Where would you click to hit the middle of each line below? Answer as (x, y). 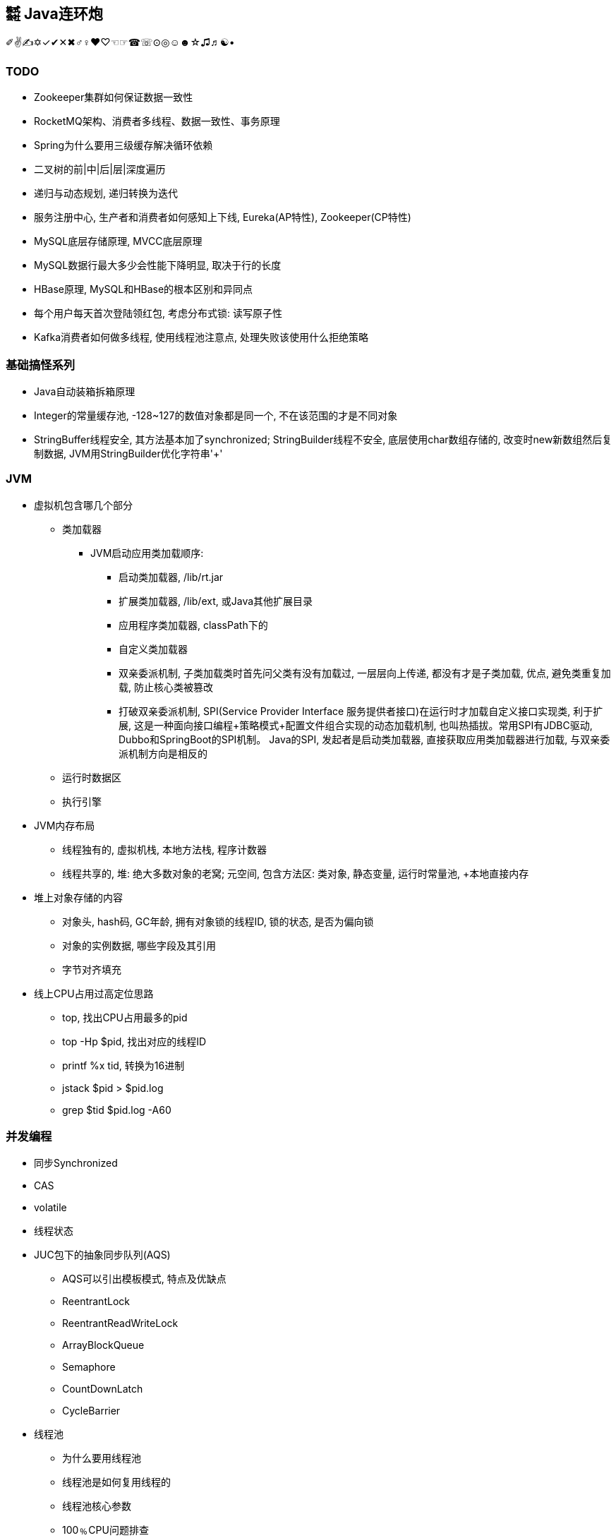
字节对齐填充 (92, 969)
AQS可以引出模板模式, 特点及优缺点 (144, 1279)
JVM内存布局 (65, 825)
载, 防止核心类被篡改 (166, 687)
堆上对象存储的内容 (78, 897)
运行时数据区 (92, 777)
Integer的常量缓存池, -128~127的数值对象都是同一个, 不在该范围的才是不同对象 (216, 415)
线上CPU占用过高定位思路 (94, 993)
